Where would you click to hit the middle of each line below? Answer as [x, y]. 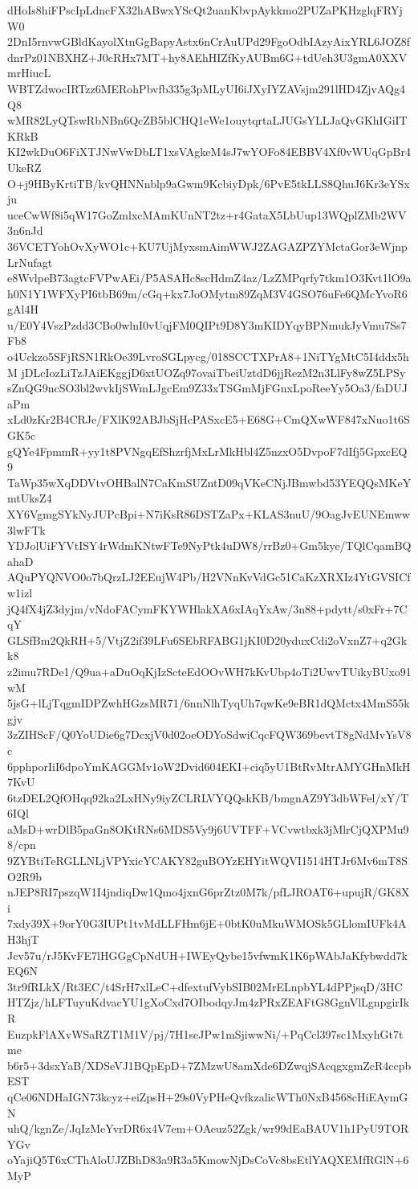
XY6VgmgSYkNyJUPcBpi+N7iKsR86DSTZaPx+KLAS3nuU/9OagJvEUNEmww [209, 514]
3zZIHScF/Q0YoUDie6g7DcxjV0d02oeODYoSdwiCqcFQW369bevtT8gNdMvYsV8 [209, 734]
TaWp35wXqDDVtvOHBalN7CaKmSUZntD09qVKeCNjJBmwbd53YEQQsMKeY [209, 482]
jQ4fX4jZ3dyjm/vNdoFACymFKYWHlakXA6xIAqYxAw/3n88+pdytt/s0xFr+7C [207, 608]
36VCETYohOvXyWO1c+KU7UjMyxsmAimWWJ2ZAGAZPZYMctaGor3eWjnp [207, 246]
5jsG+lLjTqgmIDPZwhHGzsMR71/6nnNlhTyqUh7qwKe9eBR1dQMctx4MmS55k [209, 703]
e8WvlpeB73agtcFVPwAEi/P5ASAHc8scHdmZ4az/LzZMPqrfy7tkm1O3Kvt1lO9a [209, 278]
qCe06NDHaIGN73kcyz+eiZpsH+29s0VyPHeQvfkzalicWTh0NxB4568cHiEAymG [208, 1096]
